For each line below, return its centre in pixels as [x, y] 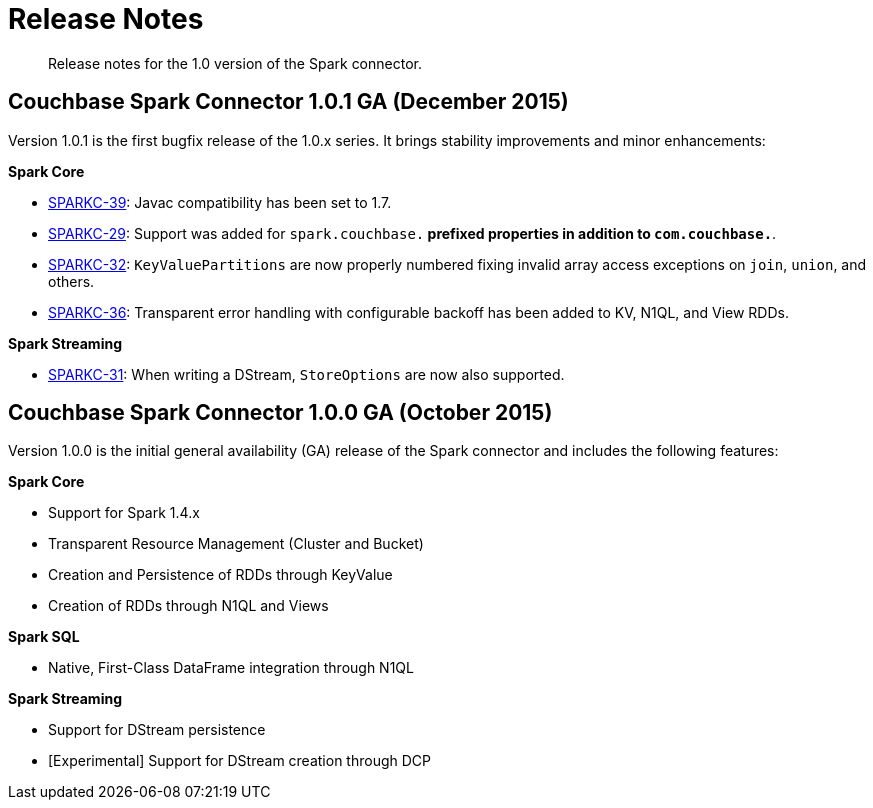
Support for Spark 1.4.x [124, 513]
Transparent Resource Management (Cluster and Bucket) [236, 544]
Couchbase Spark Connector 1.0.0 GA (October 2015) [280, 413]
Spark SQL [44, 637]
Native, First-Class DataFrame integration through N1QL [231, 668]
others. [71, 281]
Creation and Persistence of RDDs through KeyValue [220, 575]
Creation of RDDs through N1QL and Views [188, 606]
